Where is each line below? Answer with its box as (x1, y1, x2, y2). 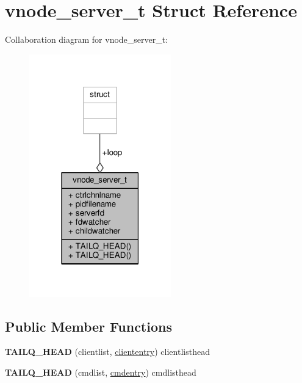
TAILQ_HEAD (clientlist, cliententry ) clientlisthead (5, 345, 210, 358)
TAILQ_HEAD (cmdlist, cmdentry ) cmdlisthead (5, 366, 196, 378)
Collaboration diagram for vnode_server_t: (5, 33, 168, 46)
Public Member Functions (5, 316, 172, 335)
